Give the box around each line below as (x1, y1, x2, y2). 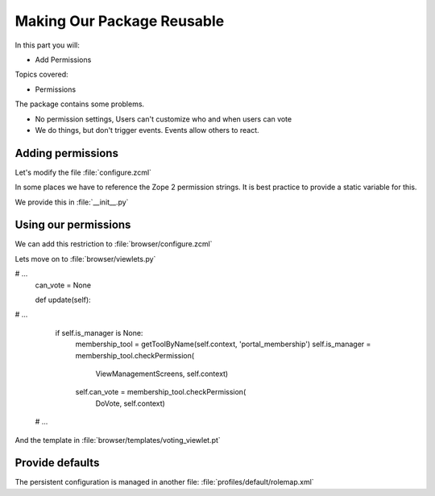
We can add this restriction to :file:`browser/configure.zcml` (14, 239, 213, 249)
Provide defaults (14, 456, 100, 470)
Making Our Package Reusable (14, 12, 225, 30)
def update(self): (35, 295, 92, 305)
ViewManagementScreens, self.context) (95, 369, 229, 378)
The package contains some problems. (14, 99, 145, 109)
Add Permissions (35, 55, 92, 64)
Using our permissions (14, 218, 131, 232)
